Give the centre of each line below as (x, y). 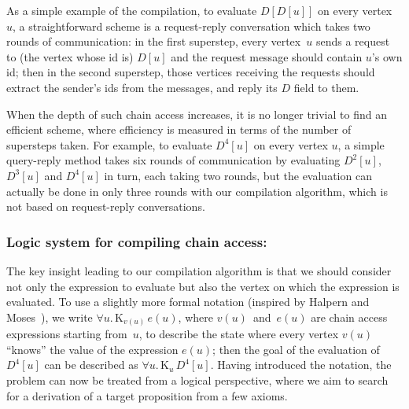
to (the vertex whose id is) (70, 56)
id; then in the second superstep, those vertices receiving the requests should (191, 72)
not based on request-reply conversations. (106, 206)
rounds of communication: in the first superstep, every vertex (154, 41)
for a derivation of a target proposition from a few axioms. (147, 395)
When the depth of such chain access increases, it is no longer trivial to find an (197, 114)
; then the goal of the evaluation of (296, 349)
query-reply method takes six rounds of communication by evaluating (173, 160)
